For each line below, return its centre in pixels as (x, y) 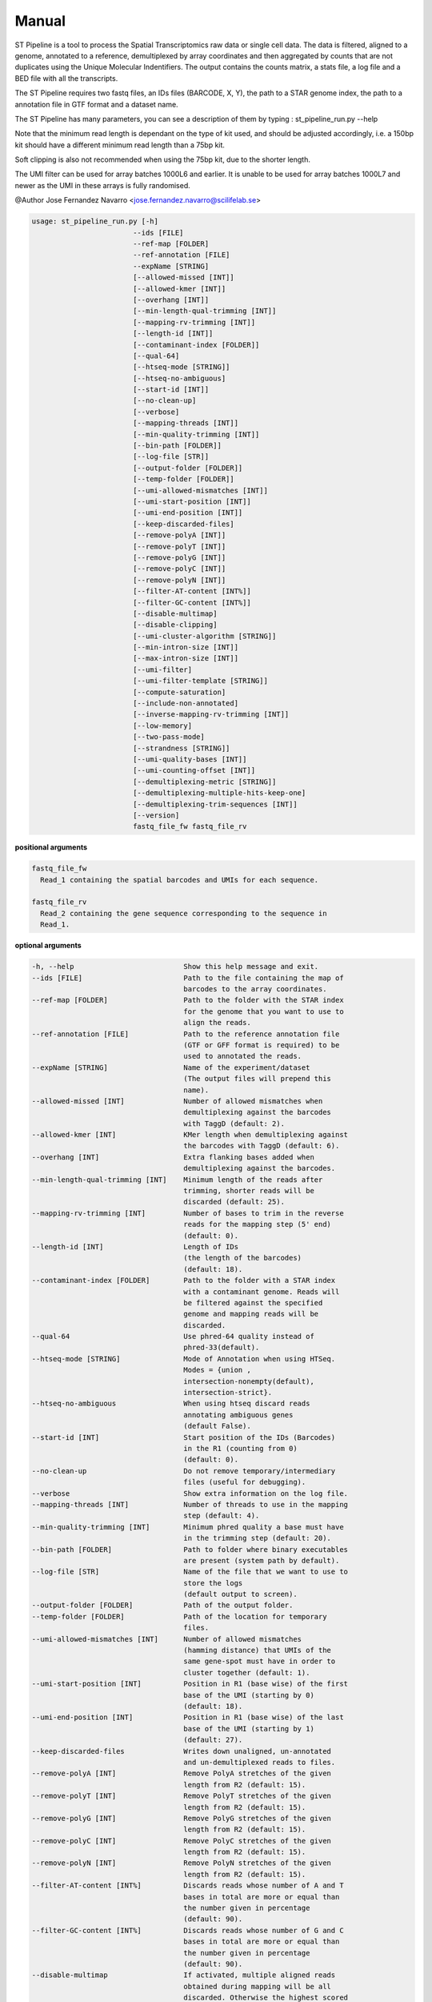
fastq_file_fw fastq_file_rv (190, 826)
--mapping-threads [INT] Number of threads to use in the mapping (190, 1504)
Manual (40, 21)
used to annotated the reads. (243, 1056)
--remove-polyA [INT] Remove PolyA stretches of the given (182, 1773)
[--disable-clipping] (175, 625)
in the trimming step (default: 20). (258, 1538)
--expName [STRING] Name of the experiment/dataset (171, 1067)
